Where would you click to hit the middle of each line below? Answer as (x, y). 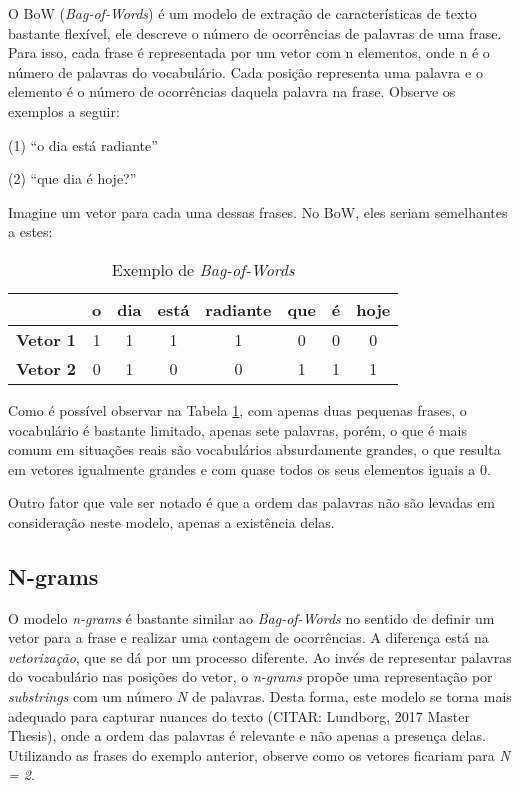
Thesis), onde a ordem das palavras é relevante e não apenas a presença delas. (247, 735)
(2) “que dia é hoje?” (72, 178)
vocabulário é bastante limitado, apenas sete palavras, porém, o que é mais (237, 429)
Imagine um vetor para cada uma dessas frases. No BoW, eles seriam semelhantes (258, 211)
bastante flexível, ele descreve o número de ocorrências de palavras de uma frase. (255, 32)
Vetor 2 (46, 368)
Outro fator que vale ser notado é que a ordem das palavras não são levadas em (252, 502)
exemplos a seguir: (64, 110)
